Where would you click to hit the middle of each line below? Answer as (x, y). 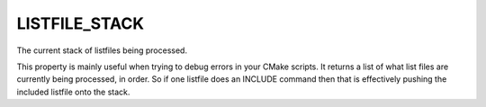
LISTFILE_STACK (80, 23)
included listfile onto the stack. (73, 92)
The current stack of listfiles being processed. (102, 50)
